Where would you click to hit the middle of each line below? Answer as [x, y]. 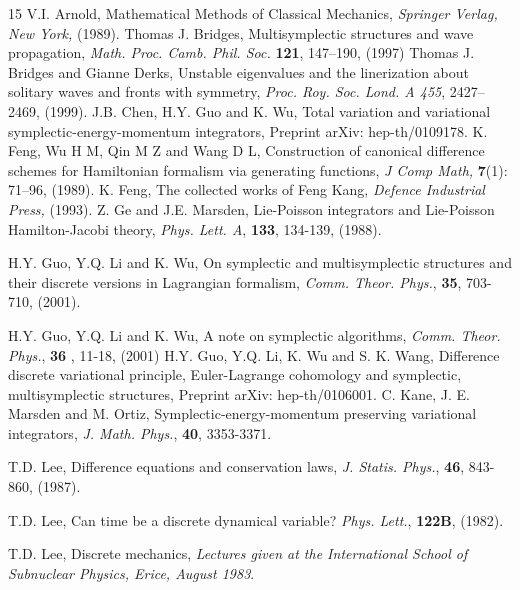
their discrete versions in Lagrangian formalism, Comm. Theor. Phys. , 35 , [235, 281]
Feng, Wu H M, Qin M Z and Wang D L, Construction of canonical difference [246, 150]
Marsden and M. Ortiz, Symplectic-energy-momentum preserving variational [242, 413]
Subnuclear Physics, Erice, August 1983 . [131, 572]
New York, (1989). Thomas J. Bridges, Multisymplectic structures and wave [241, 32]
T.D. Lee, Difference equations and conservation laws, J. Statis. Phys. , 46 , [236, 466]
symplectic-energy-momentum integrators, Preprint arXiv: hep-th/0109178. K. [248, 130]
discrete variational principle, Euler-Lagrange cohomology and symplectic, [235, 374]
